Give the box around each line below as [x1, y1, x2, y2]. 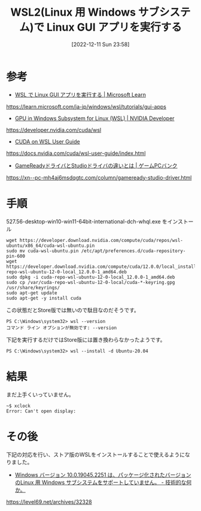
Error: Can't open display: [6, 408, 77, 414]
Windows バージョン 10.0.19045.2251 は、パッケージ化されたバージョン [14, 471, 191, 478]
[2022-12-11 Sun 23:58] [71, 40, 130, 48]
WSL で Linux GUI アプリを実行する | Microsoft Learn [14, 91, 147, 98]
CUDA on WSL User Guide [14, 138, 80, 145]
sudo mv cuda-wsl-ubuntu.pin [6, 247, 79, 254]
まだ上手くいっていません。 [6, 391, 74, 398]
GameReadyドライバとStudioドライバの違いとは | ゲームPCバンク [14, 162, 178, 169]
